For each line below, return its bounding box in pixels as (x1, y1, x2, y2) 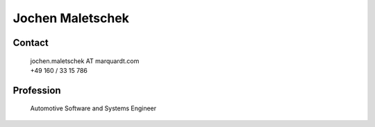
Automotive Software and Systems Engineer (30, 104, 157, 112)
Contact (12, 37, 49, 49)
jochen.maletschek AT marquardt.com (30, 56, 140, 65)
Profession (12, 84, 62, 96)
